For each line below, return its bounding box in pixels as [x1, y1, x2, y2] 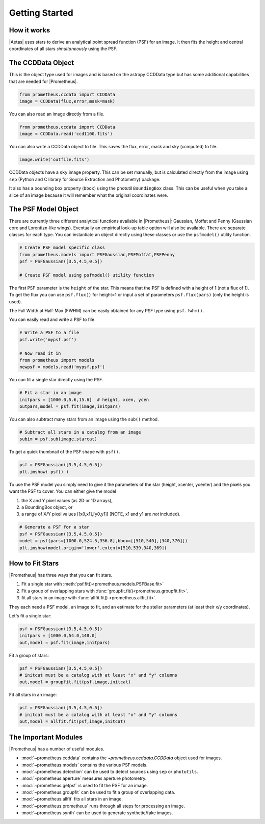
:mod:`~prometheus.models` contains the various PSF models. [21, 762, 148, 768]
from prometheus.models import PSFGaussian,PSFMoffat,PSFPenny [19, 252, 175, 257]
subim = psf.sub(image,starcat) [19, 436, 98, 442]
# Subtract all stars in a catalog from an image [19, 429, 141, 435]
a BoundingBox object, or [21, 504, 73, 510]
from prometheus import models [19, 357, 95, 363]
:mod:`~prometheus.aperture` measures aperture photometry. [21, 775, 147, 781]
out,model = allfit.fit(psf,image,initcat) [19, 719, 126, 724]
